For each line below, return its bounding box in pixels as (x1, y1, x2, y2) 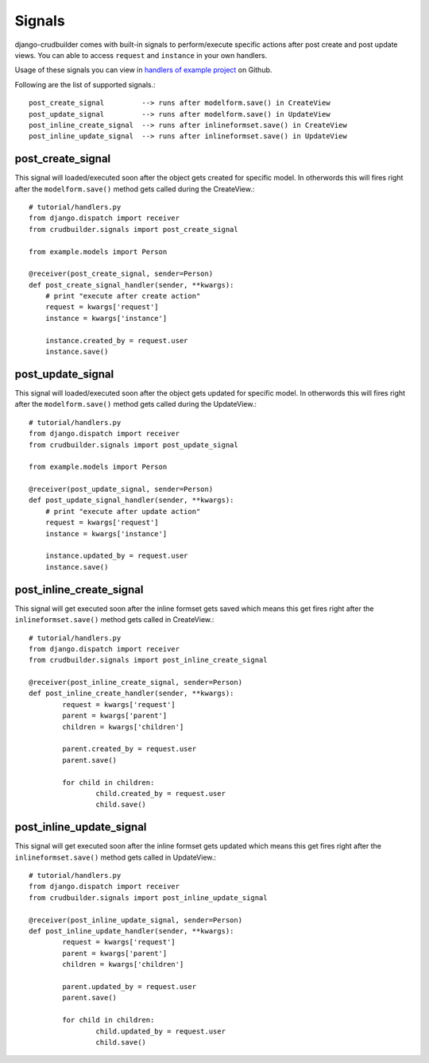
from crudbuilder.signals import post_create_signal (29, 225, 238, 234)
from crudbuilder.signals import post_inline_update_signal (29, 893, 268, 902)
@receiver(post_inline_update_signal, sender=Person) (29, 915, 242, 925)
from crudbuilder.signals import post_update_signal (29, 440, 238, 449)
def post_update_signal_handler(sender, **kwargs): (29, 496, 234, 504)
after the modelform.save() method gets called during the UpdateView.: (14, 400, 257, 409)
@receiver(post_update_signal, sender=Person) (29, 485, 214, 494)
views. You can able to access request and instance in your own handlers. (14, 50, 268, 60)
